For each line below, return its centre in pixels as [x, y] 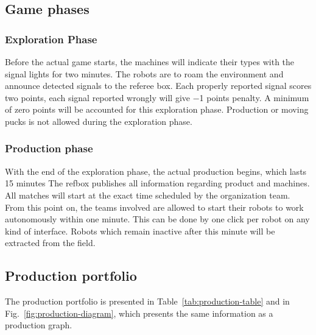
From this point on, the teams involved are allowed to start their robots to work [154, 207]
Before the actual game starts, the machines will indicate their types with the [150, 62]
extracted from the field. [50, 243]
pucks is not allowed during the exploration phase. [99, 121]
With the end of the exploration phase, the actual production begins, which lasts [156, 171]
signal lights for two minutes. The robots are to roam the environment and [144, 73]
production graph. [39, 325]
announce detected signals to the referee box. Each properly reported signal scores [158, 86]
